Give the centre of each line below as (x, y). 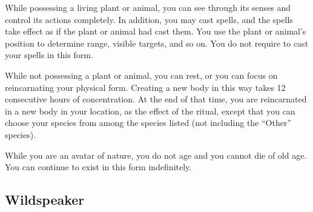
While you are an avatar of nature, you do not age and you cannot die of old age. (156, 155)
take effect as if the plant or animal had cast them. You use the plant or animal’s (156, 31)
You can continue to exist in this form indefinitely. (98, 167)
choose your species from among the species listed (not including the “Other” (148, 123)
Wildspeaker (45, 200)
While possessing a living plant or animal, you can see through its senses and (148, 7)
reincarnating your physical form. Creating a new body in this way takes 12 (145, 87)
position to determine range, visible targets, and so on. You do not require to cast (157, 43)
